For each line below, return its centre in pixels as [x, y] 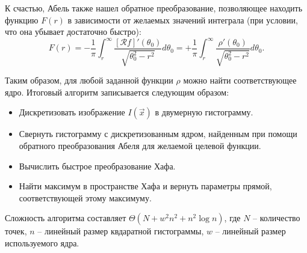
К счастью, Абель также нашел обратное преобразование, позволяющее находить [154, 8]
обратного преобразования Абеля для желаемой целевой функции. [140, 146]
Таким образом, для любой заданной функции [89, 80]
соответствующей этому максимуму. [85, 197]
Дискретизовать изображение [72, 112]
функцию [22, 20]
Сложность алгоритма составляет [66, 218]
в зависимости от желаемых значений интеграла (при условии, [183, 20]
